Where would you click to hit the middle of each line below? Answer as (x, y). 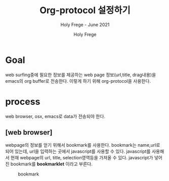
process (23, 102)
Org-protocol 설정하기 (85, 10)
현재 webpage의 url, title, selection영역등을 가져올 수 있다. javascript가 (82, 158)
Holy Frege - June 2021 (85, 24)
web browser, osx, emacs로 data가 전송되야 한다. (55, 116)
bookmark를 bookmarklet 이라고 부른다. (51, 164)
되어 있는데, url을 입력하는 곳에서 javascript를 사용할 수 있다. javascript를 (78, 151)
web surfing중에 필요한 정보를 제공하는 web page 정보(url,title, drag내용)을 (81, 75)
